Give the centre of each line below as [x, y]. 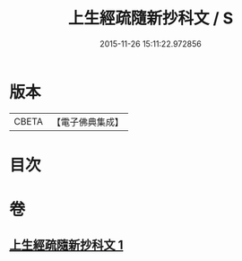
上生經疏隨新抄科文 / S [151, 18]
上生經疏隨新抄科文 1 [66, 245]
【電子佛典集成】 [87, 122]
